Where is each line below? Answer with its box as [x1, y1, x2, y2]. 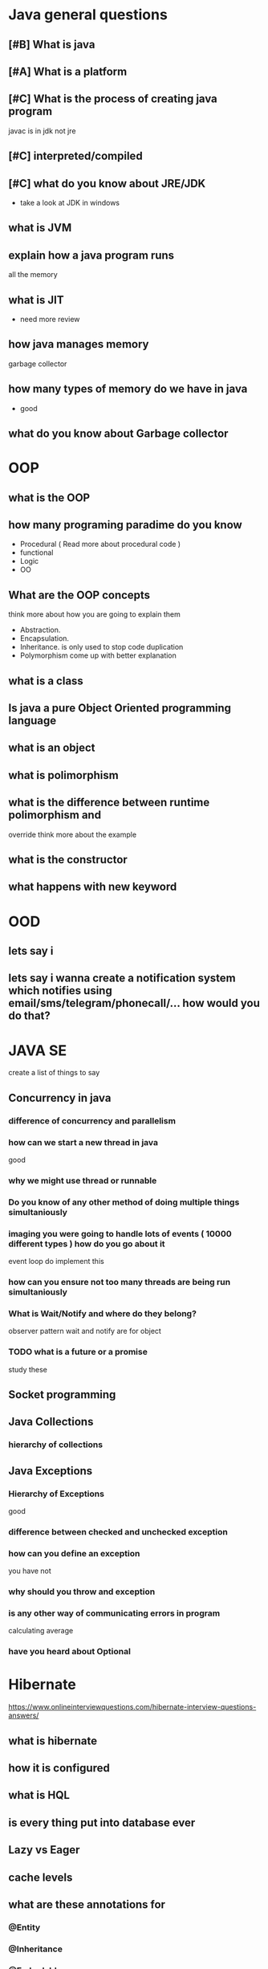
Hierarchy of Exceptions [8, 1488, 104, 1499]
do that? [8, 1009, 51, 1023]
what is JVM [8, 221, 72, 234]
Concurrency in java [8, 1090, 112, 1105]
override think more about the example [8, 830, 137, 839]
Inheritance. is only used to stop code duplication [19, 642, 184, 652]
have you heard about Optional [8, 1646, 131, 1657]
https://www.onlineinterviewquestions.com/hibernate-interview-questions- [8, 1702, 257, 1712]
